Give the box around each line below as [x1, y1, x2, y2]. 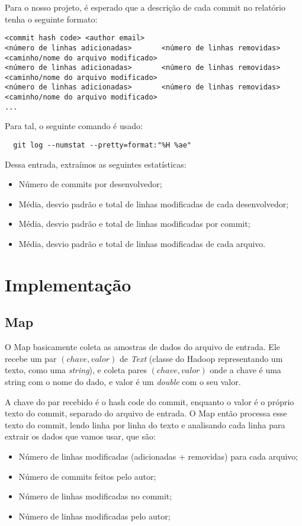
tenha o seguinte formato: [5, 12, 98, 25]
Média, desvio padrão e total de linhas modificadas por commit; [18, 217, 250, 230]
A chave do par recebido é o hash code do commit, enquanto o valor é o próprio [5, 395, 294, 408]
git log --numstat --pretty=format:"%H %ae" [13, 141, 191, 150]
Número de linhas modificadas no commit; [18, 490, 172, 502]
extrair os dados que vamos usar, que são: [5, 430, 156, 442]
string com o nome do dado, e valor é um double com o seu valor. [5, 376, 241, 388]
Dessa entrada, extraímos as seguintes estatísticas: [5, 158, 187, 170]
